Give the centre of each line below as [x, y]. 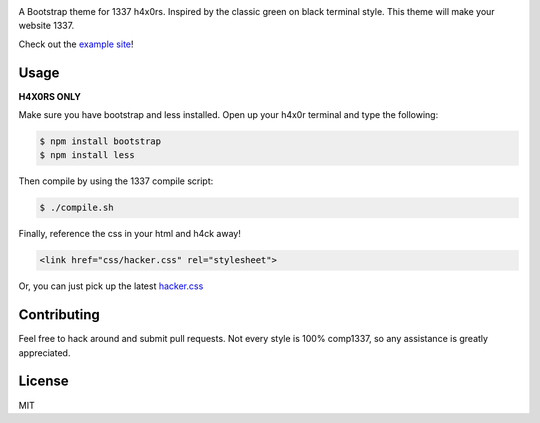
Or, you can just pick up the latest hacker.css [111, 286]
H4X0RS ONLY [50, 96]
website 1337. [46, 26]
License [43, 381]
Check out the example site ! [76, 44]
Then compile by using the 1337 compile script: [116, 181]
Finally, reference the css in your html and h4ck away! [130, 234]
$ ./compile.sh [76, 208]
